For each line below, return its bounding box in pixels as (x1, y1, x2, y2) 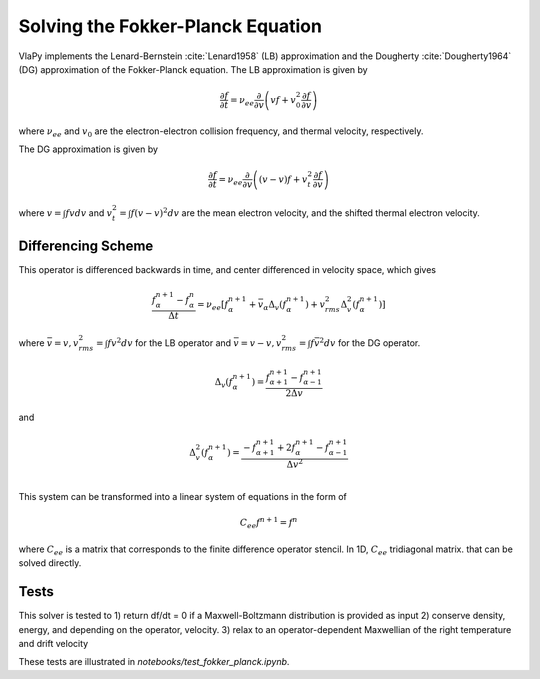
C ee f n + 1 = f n (240, 515, 298, 531)
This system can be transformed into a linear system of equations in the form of (18, 491, 347, 503)
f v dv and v (65, 207, 113, 219)
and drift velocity (18, 638, 89, 649)
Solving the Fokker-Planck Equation (18, 15, 322, 37)
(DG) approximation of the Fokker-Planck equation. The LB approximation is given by (18, 63, 369, 75)
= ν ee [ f (196, 299, 229, 312)
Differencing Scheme (18, 237, 154, 254)
